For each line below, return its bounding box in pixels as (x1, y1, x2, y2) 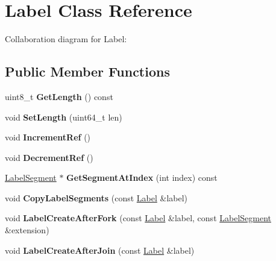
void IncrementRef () (5, 131, 91, 143)
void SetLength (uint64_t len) (5, 110, 122, 123)
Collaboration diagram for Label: (5, 33, 127, 45)
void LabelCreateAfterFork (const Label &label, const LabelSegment (5, 212, 271, 224)
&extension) (5, 224, 49, 236)
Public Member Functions (5, 62, 170, 81)
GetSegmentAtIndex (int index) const (66, 171, 218, 184)
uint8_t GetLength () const (5, 90, 113, 102)
